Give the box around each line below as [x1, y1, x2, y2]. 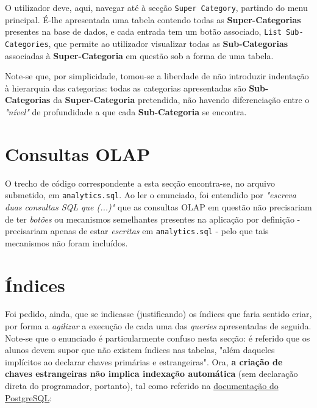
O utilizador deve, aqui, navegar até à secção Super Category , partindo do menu [5, 1, 308, 13]
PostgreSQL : [5, 391, 52, 404]
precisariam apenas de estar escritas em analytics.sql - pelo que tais [5, 224, 269, 237]
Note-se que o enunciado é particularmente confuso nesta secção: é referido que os [5, 331, 310, 344]
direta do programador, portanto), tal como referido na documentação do [5, 379, 279, 392]
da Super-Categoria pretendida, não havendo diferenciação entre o [53, 93, 310, 106]
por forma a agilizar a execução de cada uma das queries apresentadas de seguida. [5, 320, 312, 332]
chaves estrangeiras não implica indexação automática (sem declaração [5, 367, 298, 380]
